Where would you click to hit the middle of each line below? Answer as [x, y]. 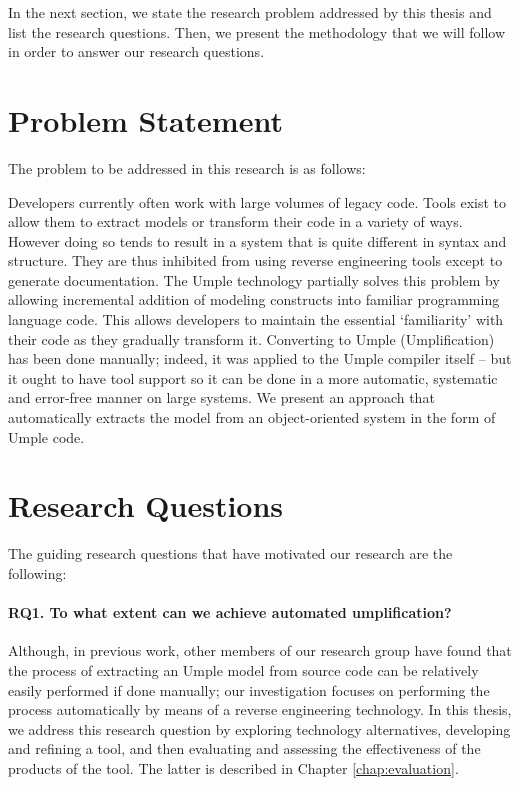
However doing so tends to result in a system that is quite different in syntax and [257, 240]
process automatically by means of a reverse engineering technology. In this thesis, [260, 709]
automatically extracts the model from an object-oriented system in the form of [252, 417]
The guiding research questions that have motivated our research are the [230, 553]
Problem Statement [145, 119]
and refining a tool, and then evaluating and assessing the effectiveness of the [244, 748]
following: [37, 572]
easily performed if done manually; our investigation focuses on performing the [249, 689]
